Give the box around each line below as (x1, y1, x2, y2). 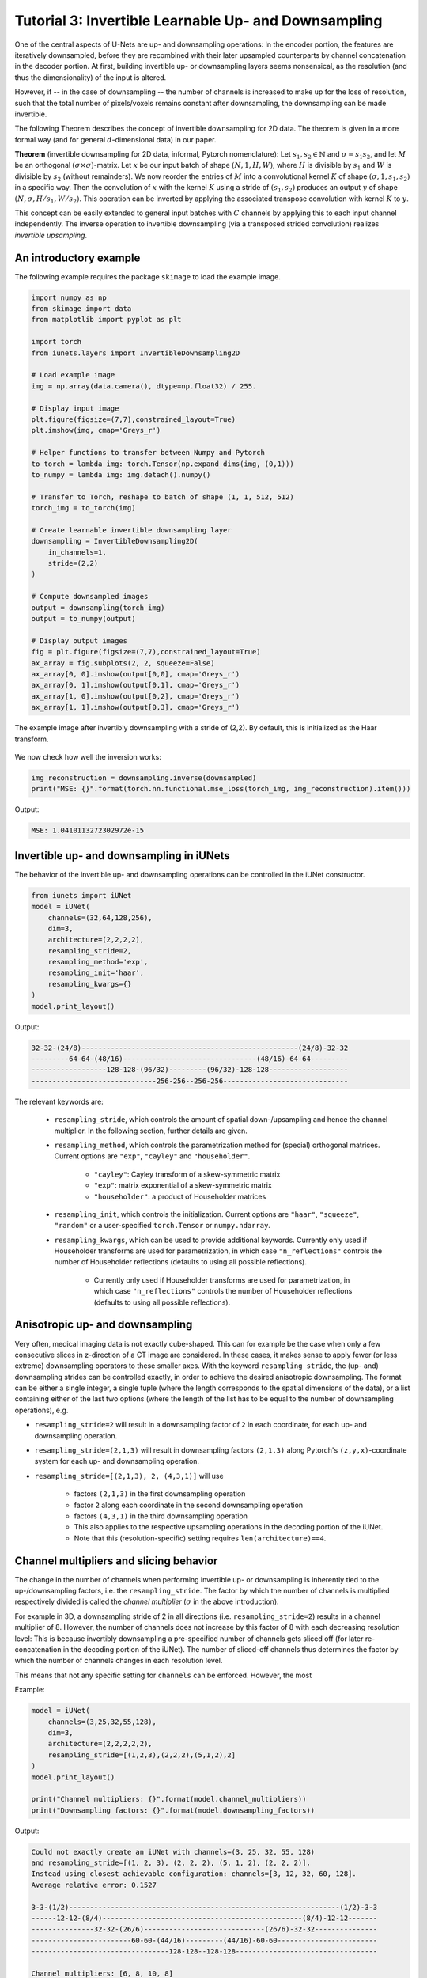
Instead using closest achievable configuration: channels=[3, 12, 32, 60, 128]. (31, 1870, 357, 1878)
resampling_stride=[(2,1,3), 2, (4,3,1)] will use (34, 1471, 225, 1480)
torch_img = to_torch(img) (31, 503, 136, 513)
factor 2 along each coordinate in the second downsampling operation (74, 1500, 304, 1510)
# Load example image (31, 370, 115, 380)
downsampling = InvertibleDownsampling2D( (31, 536, 198, 546)
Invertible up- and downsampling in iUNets (14, 849, 231, 862)
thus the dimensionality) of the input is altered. (14, 72, 167, 82)
